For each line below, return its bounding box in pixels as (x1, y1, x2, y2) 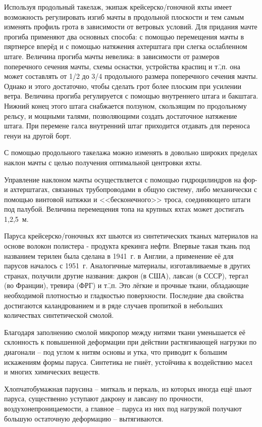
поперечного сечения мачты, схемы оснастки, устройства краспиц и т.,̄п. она (4, 61, 240, 71)
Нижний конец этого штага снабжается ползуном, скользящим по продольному (4, 100, 247, 111)
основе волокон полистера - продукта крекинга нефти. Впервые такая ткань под (4, 241, 250, 251)
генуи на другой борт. (4, 130, 72, 140)
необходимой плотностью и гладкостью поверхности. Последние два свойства (4, 290, 244, 301)
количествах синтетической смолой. (4, 310, 114, 320)
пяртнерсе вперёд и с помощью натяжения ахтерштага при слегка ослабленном (4, 41, 247, 52)
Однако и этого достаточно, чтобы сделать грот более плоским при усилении (4, 80, 242, 91)
